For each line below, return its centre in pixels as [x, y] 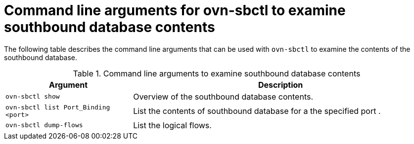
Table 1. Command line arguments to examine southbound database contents [217, 73]
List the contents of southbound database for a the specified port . [257, 111]
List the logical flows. [172, 125]
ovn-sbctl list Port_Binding [58, 107]
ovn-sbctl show [33, 97]
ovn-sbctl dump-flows [44, 125]
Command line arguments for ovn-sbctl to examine [175, 10]
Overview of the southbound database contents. [223, 96]
